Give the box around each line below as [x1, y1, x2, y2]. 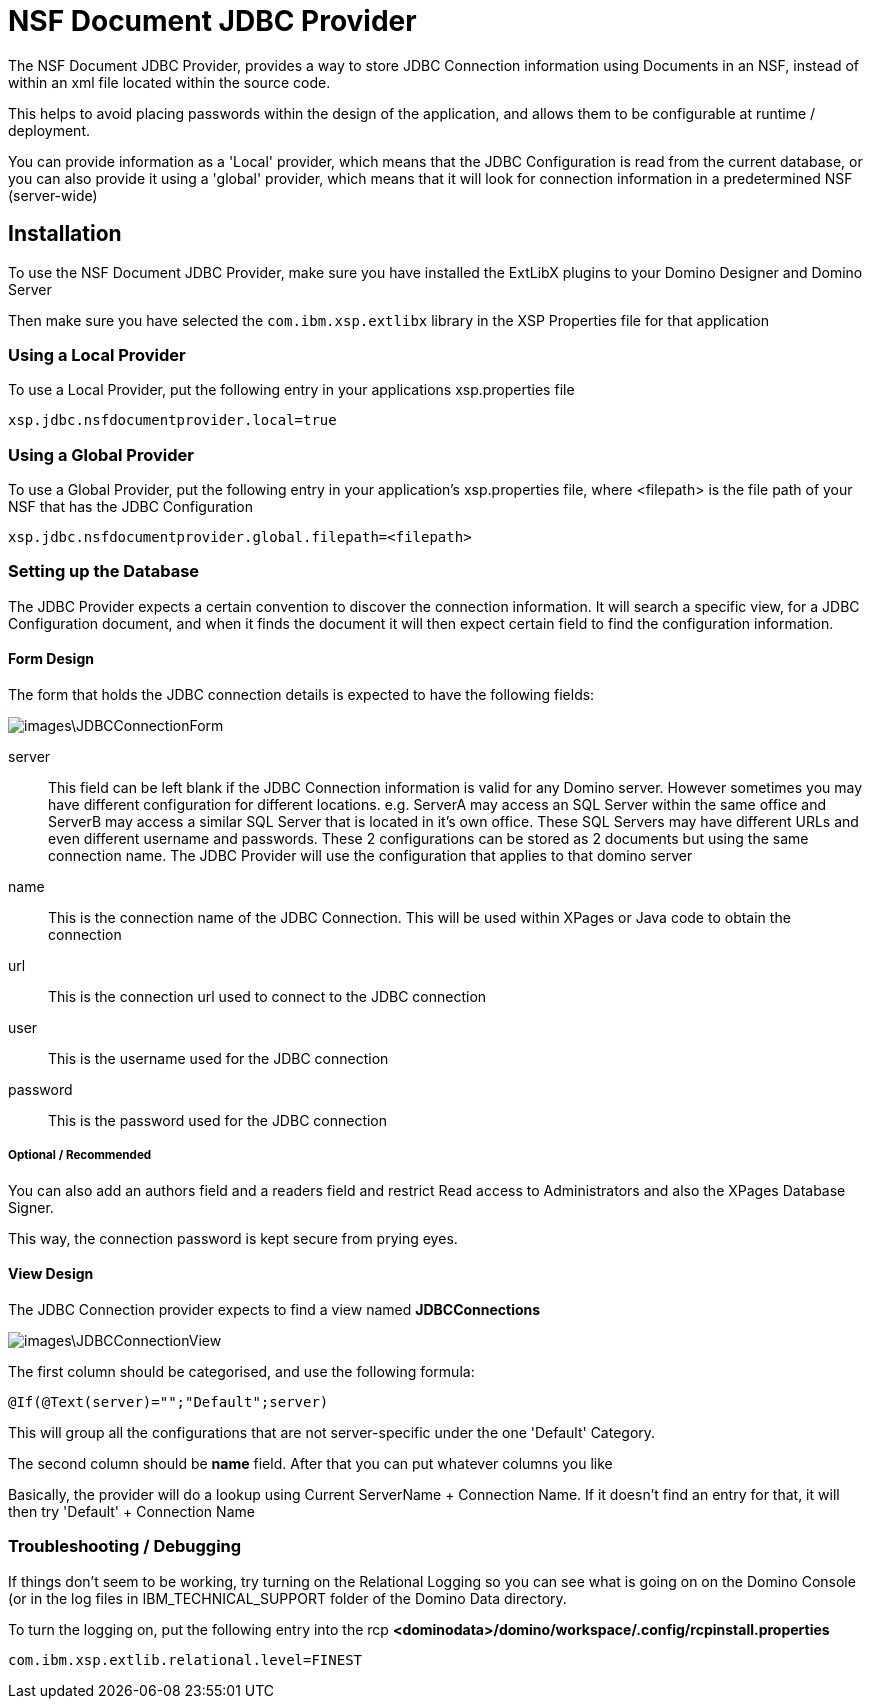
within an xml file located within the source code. [8, 73, 331, 91]
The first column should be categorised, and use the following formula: [8, 1363, 475, 1381]
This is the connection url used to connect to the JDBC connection [48, 988, 487, 1006]
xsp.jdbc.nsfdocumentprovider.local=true [8, 412, 337, 429]
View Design [8, 1265, 94, 1283]
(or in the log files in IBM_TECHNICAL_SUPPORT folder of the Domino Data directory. [8, 1589, 567, 1607]
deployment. [8, 121, 90, 139]
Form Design [8, 650, 94, 668]
